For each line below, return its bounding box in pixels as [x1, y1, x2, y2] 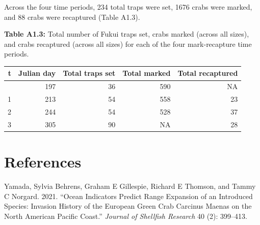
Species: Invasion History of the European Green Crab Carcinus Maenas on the [4, 201, 252, 211]
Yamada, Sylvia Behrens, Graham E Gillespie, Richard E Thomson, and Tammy [4, 181, 256, 191]
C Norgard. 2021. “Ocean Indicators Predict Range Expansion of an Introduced [4, 190, 253, 201]
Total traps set [63, 68, 116, 78]
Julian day [18, 68, 56, 78]
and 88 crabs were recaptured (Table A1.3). [4, 11, 140, 22]
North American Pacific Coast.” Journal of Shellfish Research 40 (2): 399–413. [4, 210, 247, 221]
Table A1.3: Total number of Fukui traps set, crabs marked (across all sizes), [4, 29, 249, 39]
